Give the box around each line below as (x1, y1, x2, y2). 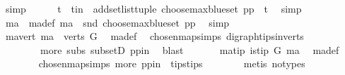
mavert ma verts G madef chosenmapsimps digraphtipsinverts (5, 29, 304, 43)
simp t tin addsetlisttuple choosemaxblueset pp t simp (5, 1, 302, 15)
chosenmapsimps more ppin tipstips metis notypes (38, 56, 305, 71)
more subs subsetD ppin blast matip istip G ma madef (40, 42, 339, 57)
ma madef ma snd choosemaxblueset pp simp (5, 15, 230, 29)
